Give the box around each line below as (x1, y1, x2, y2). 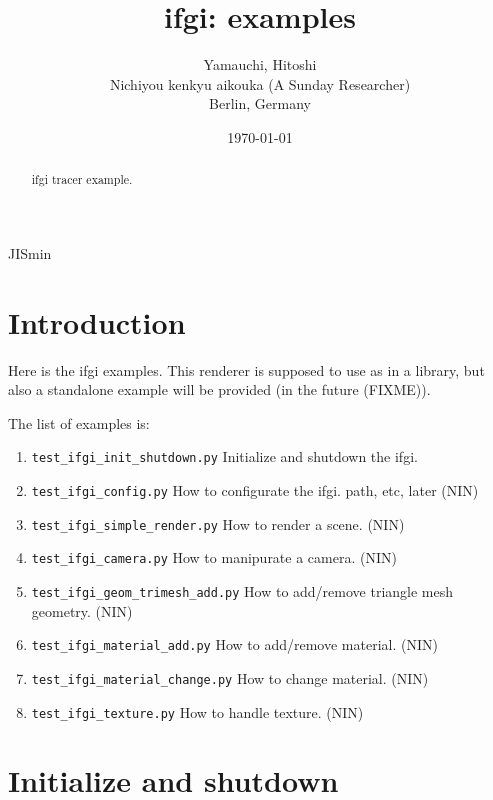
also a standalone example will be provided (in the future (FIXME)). (8, 379, 431, 400)
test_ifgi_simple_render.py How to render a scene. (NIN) (31, 513, 405, 534)
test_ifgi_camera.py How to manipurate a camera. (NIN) (31, 547, 397, 568)
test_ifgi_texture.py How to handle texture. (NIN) (31, 701, 364, 722)
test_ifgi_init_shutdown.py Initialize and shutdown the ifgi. (31, 446, 418, 467)
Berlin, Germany (209, 93, 311, 114)
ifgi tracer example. (31, 171, 133, 188)
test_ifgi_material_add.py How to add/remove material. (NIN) (31, 634, 438, 655)
